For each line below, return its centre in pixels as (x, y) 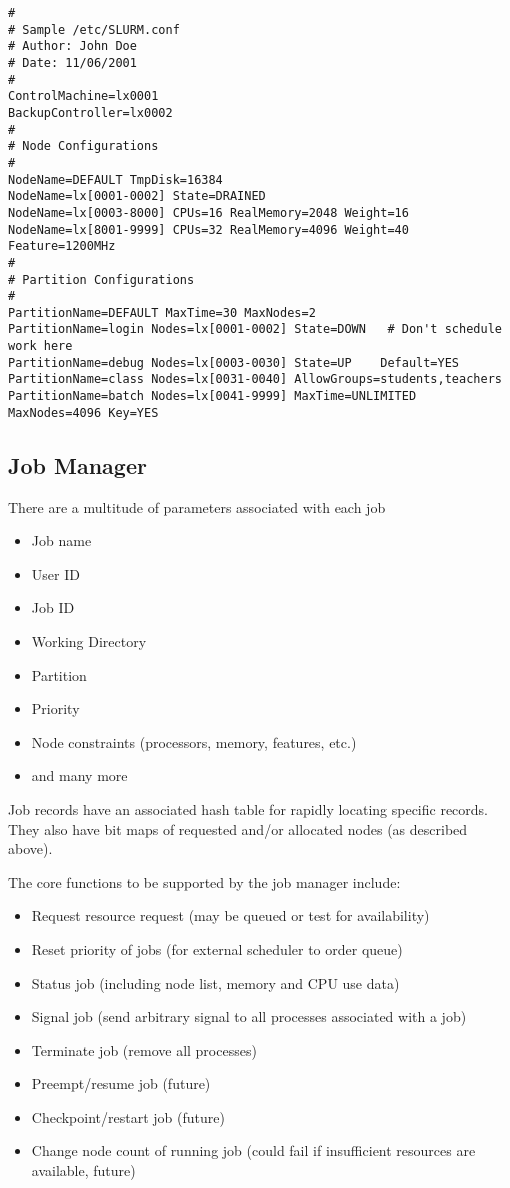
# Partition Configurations (101, 279)
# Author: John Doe (72, 46)
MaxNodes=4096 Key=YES (83, 412)
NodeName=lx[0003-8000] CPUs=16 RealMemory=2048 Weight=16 (208, 212)
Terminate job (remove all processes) (144, 1049)
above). (30, 848)
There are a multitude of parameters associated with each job (197, 506)
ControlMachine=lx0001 (83, 96)
